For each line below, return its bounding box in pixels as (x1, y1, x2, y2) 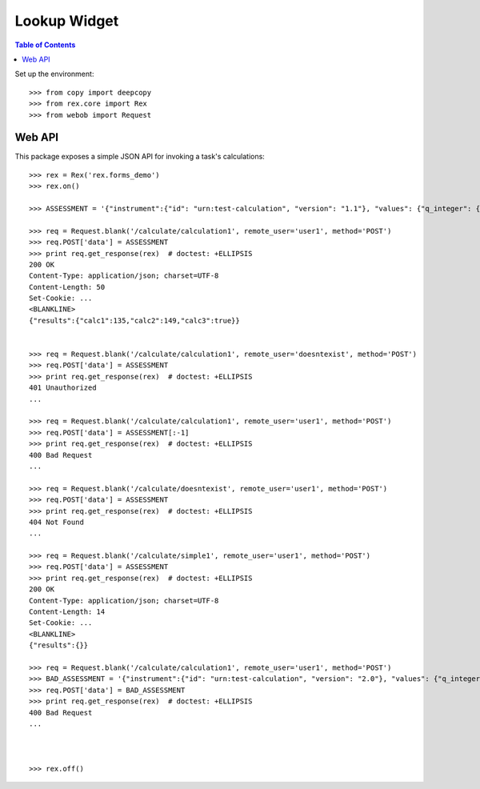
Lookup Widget (14, 12, 119, 30)
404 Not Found (29, 517, 84, 527)
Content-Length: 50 (29, 282, 106, 291)
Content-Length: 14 (29, 607, 106, 616)
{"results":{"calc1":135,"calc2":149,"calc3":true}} (29, 316, 240, 325)
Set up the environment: (14, 69, 94, 79)
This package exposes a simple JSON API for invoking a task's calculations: (14, 152, 266, 162)
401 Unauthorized (29, 383, 97, 392)
